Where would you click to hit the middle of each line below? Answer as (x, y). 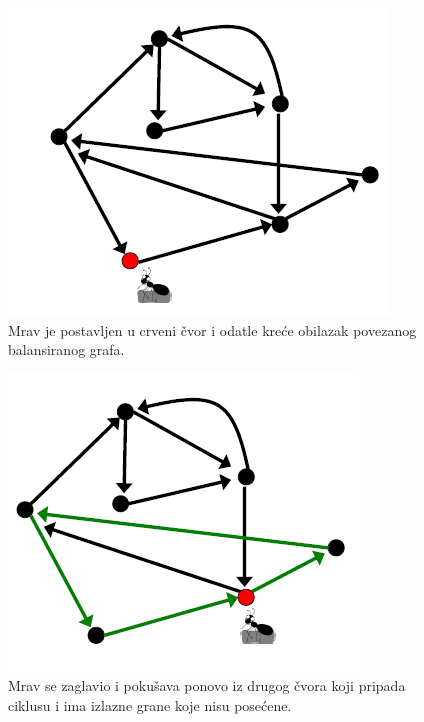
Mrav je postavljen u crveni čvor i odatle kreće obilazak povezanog (212, 329)
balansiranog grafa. (66, 349)
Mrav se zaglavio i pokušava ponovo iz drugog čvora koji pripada (207, 685)
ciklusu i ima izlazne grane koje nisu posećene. (150, 704)
